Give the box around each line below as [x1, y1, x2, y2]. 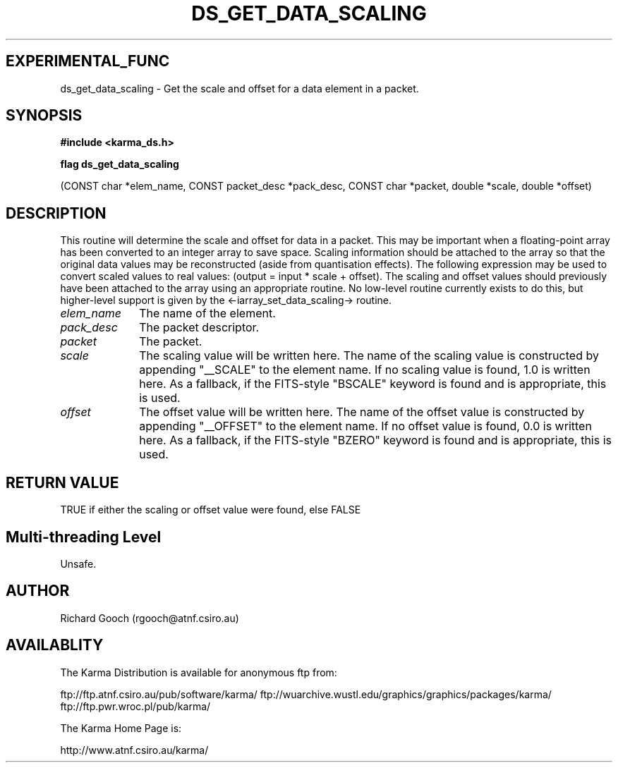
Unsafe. [60, 557, 97, 570]
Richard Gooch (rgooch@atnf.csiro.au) [60, 611, 239, 624]
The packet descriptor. [139, 320, 260, 335]
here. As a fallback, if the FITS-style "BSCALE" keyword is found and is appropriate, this [139, 377, 607, 391]
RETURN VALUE [6, 473, 119, 492]
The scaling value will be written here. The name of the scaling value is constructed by [139, 348, 599, 363]
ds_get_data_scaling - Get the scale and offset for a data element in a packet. [60, 82, 419, 95]
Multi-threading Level [6, 528, 162, 546]
